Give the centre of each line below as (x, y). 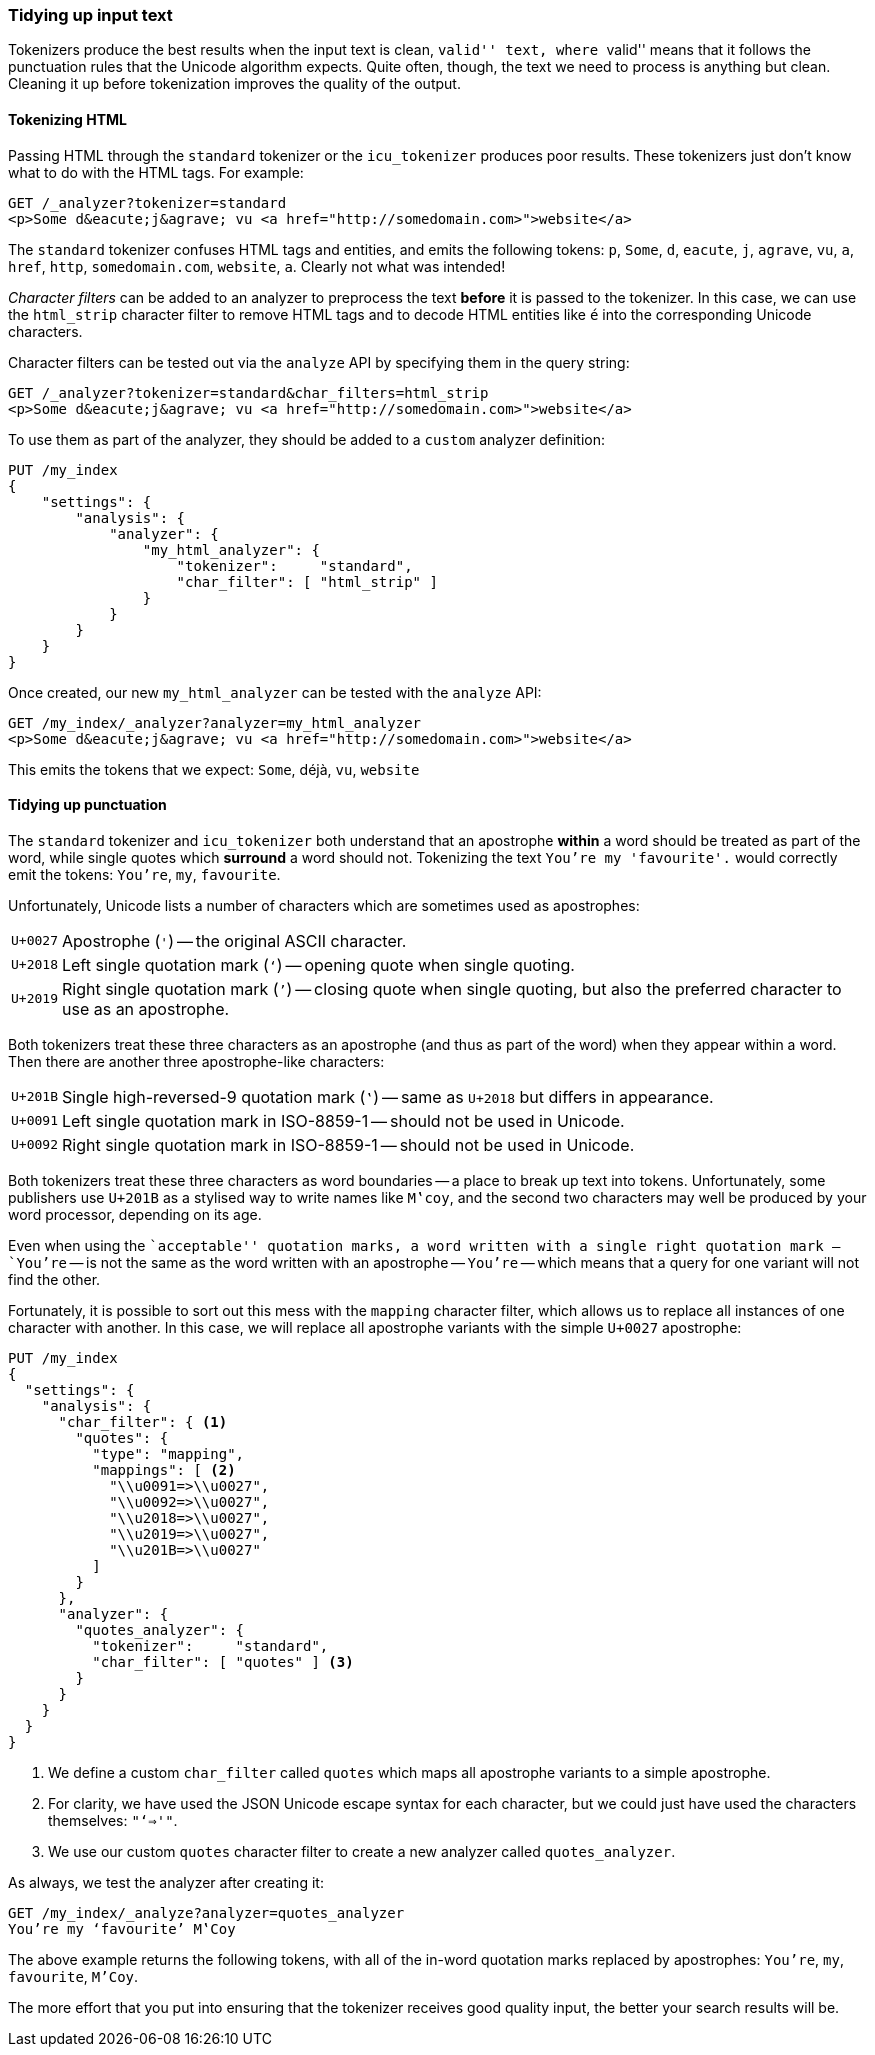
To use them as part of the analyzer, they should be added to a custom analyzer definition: (306, 439)
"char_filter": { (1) (143, 1421)
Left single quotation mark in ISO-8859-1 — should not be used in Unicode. (343, 1120)
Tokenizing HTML (67, 119)
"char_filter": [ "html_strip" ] (307, 581)
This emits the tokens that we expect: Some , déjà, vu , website (214, 769)
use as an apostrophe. (145, 1008)
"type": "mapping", (168, 1453)
